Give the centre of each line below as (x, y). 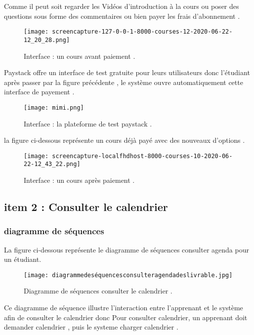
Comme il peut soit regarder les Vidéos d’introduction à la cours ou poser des (122, 6)
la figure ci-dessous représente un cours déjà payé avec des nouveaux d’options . (125, 140)
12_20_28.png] (47, 40)
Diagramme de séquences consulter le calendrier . (98, 291)
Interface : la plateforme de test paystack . (88, 123)
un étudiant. (23, 259)
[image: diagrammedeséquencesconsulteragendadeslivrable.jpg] (128, 275)
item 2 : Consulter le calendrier (86, 207)
